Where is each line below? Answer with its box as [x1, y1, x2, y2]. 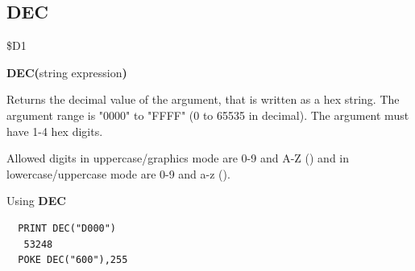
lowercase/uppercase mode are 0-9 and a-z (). [6, 165, 230, 182]
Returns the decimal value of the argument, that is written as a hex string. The [6, 91, 400, 108]
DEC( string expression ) [6, 64, 127, 80]
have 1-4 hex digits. [6, 122, 103, 139]
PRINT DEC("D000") [18, 222, 117, 234]
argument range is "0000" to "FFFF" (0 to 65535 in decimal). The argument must [6, 106, 409, 123]
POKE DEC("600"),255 [18, 254, 128, 266]
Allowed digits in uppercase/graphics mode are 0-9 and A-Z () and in [6, 150, 350, 166]
